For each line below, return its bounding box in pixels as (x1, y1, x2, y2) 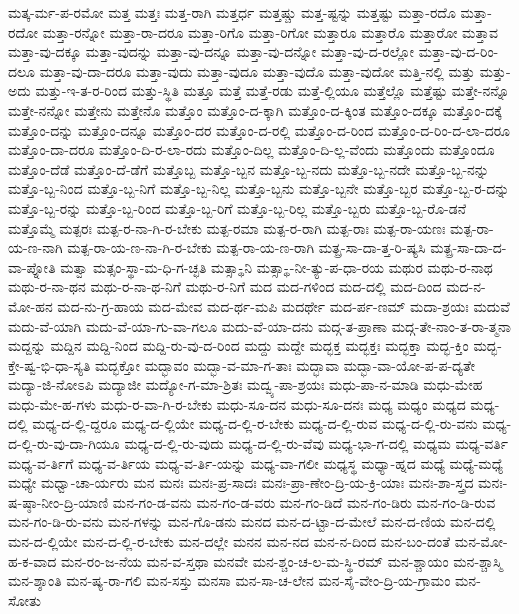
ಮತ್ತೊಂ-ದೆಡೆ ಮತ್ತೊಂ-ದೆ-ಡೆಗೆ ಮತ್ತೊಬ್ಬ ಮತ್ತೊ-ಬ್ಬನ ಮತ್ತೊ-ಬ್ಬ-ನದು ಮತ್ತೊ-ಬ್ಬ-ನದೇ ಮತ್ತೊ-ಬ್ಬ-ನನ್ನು (8, 158, 489, 179)
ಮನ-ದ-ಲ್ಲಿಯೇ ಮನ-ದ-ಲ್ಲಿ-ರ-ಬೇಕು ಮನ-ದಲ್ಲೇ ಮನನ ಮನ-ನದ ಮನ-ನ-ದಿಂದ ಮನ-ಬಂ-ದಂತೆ (8, 531, 451, 552)
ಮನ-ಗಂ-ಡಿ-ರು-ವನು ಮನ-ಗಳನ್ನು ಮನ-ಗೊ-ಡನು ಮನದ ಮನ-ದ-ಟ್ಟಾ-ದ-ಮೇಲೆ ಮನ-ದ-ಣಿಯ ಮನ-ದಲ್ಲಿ (8, 511, 496, 532)
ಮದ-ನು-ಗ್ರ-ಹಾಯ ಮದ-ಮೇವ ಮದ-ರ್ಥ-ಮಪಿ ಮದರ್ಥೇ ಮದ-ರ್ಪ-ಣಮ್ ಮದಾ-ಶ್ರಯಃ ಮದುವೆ (57, 295, 510, 316)
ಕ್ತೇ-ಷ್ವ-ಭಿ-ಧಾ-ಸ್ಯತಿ (8, 354, 91, 375)
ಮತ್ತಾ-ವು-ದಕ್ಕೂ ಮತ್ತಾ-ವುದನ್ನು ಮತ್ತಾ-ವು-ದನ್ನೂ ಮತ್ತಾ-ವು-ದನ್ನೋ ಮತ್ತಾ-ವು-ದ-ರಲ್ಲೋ (8, 41, 415, 62)
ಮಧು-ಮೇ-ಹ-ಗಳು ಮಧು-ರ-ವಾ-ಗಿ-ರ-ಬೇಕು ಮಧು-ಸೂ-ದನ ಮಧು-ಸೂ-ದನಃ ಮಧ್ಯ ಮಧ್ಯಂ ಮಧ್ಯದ (8, 393, 466, 414)
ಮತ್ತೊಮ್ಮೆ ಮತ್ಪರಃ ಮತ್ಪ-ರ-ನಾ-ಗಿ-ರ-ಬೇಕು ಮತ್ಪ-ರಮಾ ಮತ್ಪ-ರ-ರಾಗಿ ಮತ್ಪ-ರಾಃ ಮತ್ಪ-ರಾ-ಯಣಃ (8, 217, 446, 238)
